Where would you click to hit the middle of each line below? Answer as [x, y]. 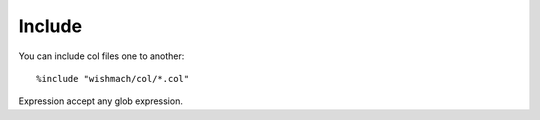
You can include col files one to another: [101, 56]
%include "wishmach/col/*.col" [113, 78]
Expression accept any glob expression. [101, 101]
